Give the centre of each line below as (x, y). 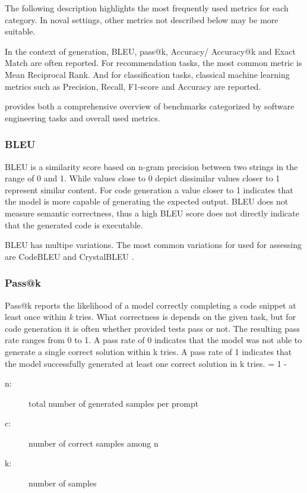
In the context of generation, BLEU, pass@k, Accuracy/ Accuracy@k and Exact (150, 51)
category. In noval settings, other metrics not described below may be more (142, 19)
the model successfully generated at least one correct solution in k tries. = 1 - (146, 363)
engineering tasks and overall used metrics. (83, 117)
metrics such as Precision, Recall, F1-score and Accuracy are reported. (133, 86)
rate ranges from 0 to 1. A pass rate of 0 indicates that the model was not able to (153, 340)
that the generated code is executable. (74, 224)
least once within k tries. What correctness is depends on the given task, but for (151, 317)
